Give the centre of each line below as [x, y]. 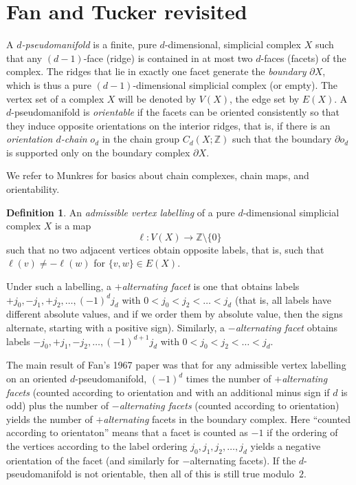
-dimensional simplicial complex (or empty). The [235, 84]
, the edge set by [265, 98]
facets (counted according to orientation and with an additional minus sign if [168, 392]
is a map [73, 226]
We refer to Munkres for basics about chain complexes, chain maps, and [158, 175]
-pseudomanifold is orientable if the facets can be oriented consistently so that [175, 112]
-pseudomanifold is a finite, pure [89, 44]
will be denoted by [157, 98]
